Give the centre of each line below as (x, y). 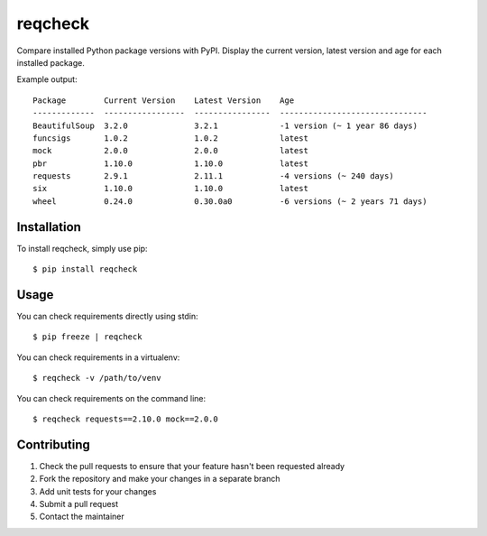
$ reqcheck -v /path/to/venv (97, 378)
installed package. (51, 62)
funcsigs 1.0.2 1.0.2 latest (170, 138)
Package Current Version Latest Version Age (164, 100)
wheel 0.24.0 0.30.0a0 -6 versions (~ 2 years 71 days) (230, 201)
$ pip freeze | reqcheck (87, 337)
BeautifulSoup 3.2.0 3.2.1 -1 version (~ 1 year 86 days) (225, 125)
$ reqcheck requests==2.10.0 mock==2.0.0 (125, 419)
